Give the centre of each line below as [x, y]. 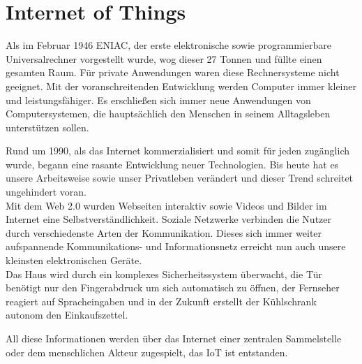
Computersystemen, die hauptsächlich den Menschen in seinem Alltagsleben [168, 114]
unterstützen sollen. [47, 127]
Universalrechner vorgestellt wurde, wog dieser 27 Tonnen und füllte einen [164, 58]
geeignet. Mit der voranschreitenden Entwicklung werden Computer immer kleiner [181, 86]
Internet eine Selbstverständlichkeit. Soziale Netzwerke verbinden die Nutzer [168, 219]
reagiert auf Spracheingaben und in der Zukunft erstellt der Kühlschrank [161, 301]
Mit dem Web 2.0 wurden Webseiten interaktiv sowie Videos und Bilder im [166, 205]
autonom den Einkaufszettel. [67, 315]
